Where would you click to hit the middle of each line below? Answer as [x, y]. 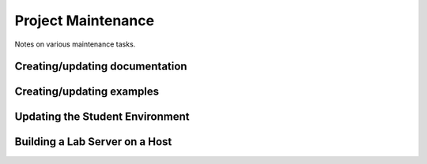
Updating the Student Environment [102, 117]
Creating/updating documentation [101, 67]
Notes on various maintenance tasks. [75, 44]
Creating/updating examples [87, 92]
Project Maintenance [84, 20]
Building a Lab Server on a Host [93, 142]
